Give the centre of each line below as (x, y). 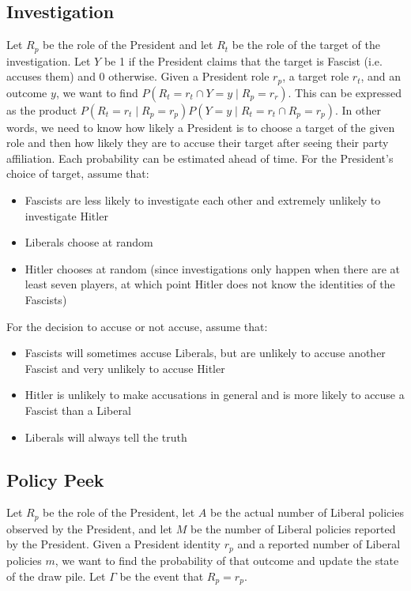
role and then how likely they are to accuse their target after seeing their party (198, 143)
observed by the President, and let (90, 528)
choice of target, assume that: (78, 173)
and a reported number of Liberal (319, 544)
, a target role (316, 76)
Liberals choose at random (89, 242)
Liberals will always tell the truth (106, 437)
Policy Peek (55, 479)
